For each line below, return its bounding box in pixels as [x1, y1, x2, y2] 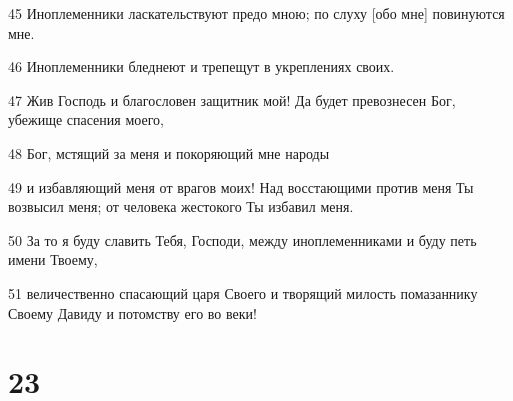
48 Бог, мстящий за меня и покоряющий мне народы [8, 142, 330, 163]
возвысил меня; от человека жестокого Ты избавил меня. [8, 196, 354, 217]
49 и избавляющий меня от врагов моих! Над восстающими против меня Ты [8, 176, 474, 197]
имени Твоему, [8, 249, 98, 270]
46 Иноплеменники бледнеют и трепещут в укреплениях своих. [8, 56, 395, 77]
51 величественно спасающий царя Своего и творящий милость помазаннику [8, 282, 478, 303]
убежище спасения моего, [8, 109, 164, 130]
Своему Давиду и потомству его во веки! [8, 302, 257, 323]
